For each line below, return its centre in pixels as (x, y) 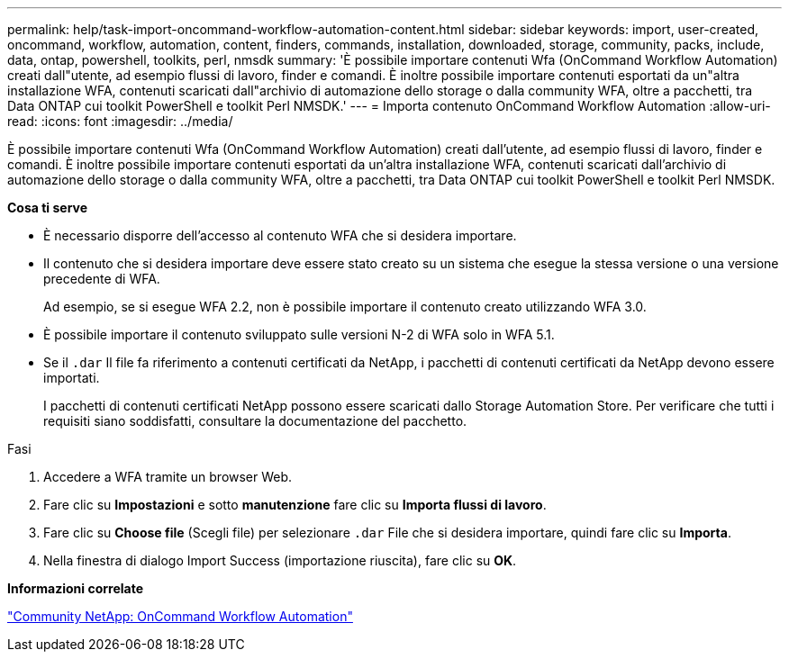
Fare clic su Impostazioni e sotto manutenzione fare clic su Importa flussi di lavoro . (295, 505)
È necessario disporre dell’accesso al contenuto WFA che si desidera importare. (280, 235)
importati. (72, 378)
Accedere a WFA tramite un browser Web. (168, 477)
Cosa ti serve (48, 208)
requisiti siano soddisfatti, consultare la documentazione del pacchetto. (255, 421)
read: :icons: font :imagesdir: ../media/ (120, 121)
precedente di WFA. (102, 279)
